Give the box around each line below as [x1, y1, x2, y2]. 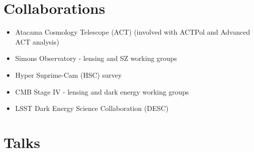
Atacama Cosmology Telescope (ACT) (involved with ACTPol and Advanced [15, 27, 250, 37]
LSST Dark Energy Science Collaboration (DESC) [15, 103, 169, 113]
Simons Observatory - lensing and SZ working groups [15, 53, 177, 63]
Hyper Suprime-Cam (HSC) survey [15, 69, 122, 80]
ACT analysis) [15, 36, 60, 47]
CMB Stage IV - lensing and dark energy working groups [15, 86, 189, 97]
